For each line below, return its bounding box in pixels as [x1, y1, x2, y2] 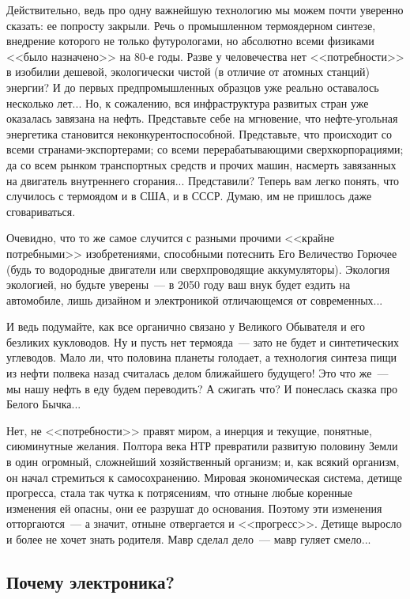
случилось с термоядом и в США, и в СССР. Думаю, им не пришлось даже [6, 188, 372, 204]
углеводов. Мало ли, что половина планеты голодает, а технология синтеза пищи [6, 349, 397, 366]
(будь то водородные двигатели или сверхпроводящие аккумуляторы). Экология [6, 260, 390, 277]
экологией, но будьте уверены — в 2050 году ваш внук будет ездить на [6, 276, 351, 293]
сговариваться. [6, 203, 76, 219]
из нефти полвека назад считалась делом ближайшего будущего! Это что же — [6, 365, 389, 381]
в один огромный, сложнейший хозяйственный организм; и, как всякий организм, [6, 453, 400, 470]
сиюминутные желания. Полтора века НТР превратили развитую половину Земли [6, 438, 398, 454]
